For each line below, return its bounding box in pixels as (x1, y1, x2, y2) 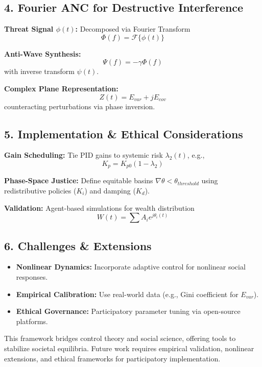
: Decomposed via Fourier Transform (75, 23, 190, 34)
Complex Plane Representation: (4, 83, 118, 93)
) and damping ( (84, 185, 136, 196)
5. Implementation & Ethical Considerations (4, 126, 243, 141)
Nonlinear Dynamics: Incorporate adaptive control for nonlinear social (16, 261, 246, 272)
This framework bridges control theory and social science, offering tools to (4, 333, 236, 344)
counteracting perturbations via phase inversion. (4, 101, 155, 111)
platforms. (16, 315, 48, 326)
